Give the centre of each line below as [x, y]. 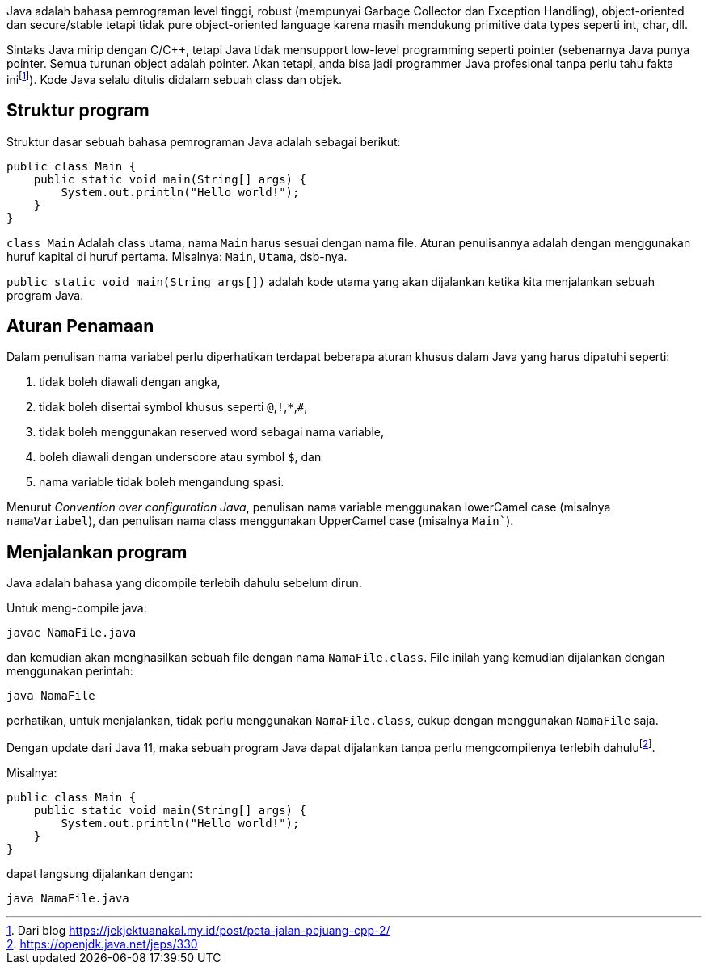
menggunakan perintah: [70, 671]
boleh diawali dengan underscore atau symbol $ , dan [180, 457]
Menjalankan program [97, 552]
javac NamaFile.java [72, 633]
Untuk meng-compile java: [77, 608]
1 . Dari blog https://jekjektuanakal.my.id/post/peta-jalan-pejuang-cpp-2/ [198, 930]
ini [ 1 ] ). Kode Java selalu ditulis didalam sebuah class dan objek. [175, 78]
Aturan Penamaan [80, 326]
